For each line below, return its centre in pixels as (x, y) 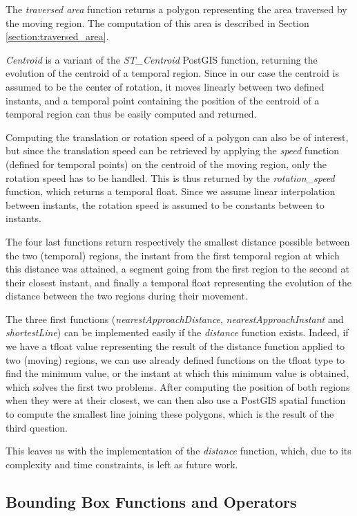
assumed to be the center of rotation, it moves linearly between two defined (165, 86)
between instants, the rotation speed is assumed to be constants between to (165, 204)
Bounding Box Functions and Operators (151, 501)
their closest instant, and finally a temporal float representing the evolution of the (178, 282)
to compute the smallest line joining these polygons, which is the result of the (170, 414)
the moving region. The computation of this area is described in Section (157, 22)
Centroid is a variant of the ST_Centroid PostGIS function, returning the (162, 59)
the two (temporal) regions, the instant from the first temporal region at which (173, 255)
